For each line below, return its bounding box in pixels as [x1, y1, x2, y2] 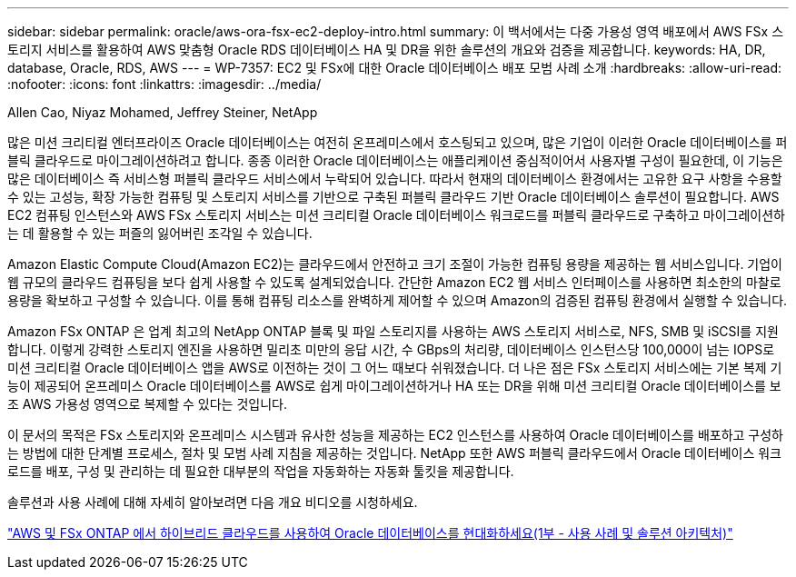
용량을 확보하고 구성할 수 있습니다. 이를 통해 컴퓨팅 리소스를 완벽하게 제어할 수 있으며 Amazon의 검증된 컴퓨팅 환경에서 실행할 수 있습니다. [7, 293, 788, 308]
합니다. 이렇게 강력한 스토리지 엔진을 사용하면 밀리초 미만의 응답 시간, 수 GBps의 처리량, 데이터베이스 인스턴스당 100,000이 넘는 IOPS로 [7, 342, 775, 357]
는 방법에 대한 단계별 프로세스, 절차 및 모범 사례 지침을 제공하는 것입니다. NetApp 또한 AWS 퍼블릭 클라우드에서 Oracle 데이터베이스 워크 [7, 445, 782, 461]
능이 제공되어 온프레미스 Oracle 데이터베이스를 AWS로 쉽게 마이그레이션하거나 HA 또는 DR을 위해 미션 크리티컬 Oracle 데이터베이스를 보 [7, 378, 781, 393]
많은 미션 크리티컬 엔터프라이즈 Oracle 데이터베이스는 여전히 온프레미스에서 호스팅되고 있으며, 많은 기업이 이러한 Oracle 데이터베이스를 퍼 [7, 134, 788, 150]
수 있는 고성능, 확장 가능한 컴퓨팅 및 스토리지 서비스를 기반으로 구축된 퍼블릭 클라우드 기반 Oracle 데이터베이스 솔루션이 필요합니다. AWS [7, 189, 780, 204]
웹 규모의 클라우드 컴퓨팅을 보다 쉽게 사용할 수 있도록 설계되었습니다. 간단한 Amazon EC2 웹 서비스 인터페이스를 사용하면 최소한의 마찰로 [7, 274, 781, 290]
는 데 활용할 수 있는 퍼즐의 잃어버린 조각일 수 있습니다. [7, 225, 313, 241]
